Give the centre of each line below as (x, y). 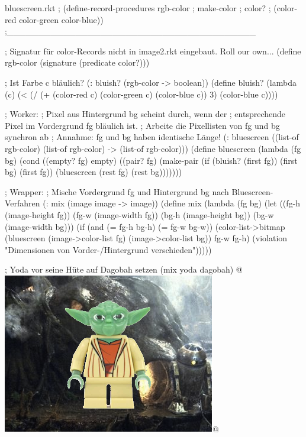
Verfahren (22, 203)
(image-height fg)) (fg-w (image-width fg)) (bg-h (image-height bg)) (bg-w (139, 214)
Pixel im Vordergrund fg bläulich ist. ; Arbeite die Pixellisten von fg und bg (142, 125)
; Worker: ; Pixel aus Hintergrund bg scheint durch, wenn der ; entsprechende (145, 114)
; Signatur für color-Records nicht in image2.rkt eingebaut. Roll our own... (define (153, 51)
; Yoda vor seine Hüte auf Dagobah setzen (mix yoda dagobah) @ (124, 269)
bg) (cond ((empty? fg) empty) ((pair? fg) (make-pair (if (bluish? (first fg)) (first (151, 160)
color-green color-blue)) (61, 19)
